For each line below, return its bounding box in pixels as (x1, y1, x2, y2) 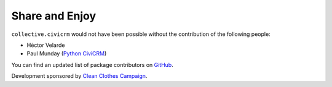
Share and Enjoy (11, 9, 97, 23)
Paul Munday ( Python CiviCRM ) (26, 50, 107, 57)
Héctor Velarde (26, 41, 65, 49)
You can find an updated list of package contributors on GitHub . (11, 61, 173, 68)
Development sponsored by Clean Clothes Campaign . (11, 72, 148, 80)
